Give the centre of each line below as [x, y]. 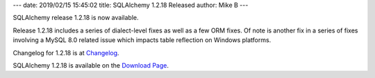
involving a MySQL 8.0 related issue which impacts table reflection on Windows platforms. [142, 40]
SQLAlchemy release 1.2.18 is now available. [76, 18]
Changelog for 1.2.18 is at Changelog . [66, 52]
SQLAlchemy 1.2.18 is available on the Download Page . [91, 65]
